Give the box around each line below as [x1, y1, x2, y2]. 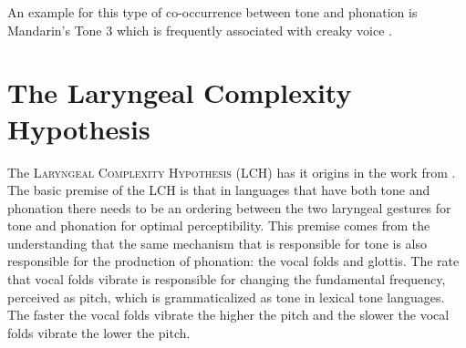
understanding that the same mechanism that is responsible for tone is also [7, 233, 427, 252]
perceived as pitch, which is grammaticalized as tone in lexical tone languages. [7, 287, 445, 306]
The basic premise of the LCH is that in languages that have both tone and [7, 180, 430, 200]
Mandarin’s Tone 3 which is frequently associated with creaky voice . [7, 20, 392, 39]
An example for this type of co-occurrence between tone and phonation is [7, 3, 418, 21]
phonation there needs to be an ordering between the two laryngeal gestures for [7, 198, 451, 217]
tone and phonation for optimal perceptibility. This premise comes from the [7, 216, 430, 235]
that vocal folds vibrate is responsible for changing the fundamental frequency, [7, 270, 446, 289]
